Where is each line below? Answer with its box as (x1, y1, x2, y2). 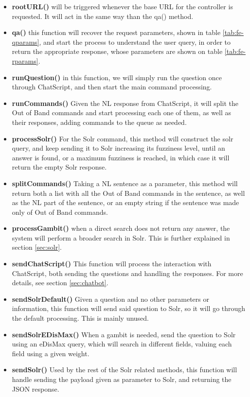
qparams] (12, 36, 39, 47)
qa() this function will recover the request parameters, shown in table (12, 27, 221, 37)
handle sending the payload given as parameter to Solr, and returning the (12, 374, 232, 384)
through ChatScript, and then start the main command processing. (12, 82, 212, 92)
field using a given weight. (12, 348, 89, 358)
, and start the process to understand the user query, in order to (39, 36, 231, 47)
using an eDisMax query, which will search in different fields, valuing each (12, 339, 232, 349)
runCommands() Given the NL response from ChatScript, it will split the (12, 98, 238, 108)
